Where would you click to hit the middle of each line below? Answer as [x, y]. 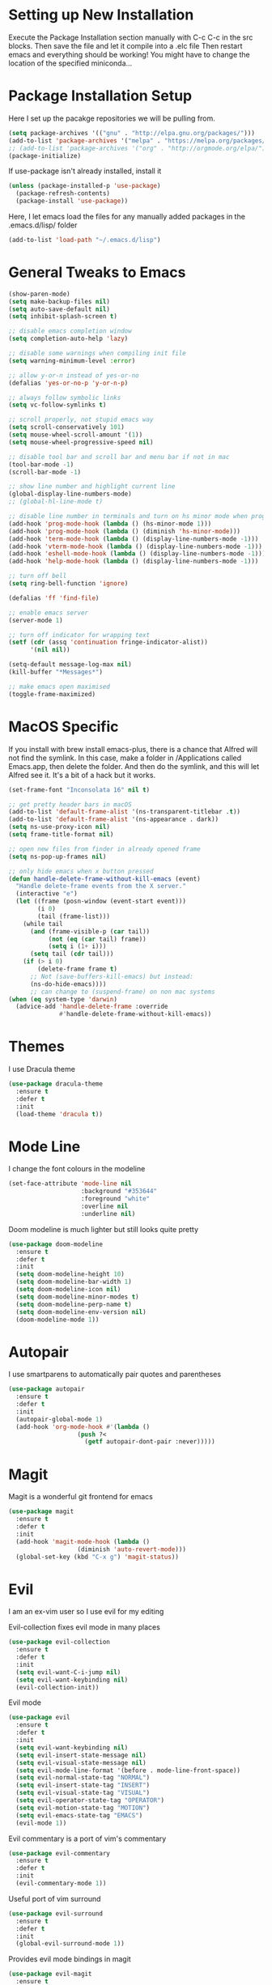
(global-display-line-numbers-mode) [70, 494]
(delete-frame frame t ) [77, 969]
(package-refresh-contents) [63, 193]
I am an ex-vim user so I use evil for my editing [86, 1612]
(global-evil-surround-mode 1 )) [70, 1944]
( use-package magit [41, 1511]
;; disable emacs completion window [70, 331]
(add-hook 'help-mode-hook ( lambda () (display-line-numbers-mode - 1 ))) [134, 561]
